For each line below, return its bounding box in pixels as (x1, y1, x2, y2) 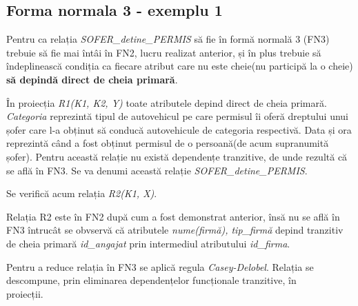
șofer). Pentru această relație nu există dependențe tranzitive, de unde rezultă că (6, 149, 348, 163)
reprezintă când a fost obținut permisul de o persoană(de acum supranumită (6, 136, 329, 150)
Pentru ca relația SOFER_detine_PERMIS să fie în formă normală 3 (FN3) (6, 32, 330, 46)
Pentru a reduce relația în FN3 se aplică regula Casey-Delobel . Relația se (6, 259, 314, 274)
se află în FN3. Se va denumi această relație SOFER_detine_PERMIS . (6, 163, 308, 177)
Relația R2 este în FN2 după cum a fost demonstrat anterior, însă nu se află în (6, 209, 340, 223)
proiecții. (6, 286, 43, 300)
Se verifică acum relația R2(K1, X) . (6, 186, 157, 201)
